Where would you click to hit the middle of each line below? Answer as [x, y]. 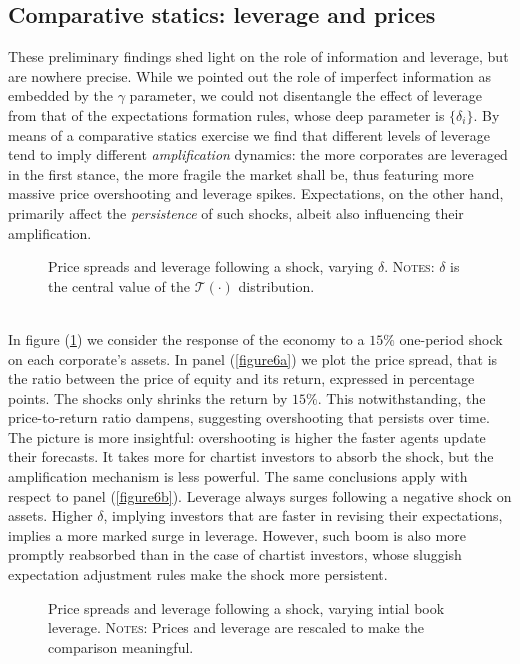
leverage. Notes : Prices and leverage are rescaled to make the [236, 627]
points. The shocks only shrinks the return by [148, 397]
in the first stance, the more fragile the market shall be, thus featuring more [241, 173]
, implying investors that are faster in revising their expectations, [303, 515]
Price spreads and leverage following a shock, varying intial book [246, 607]
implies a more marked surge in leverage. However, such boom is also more [237, 534]
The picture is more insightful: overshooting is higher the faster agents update [247, 436]
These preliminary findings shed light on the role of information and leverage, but [258, 56]
